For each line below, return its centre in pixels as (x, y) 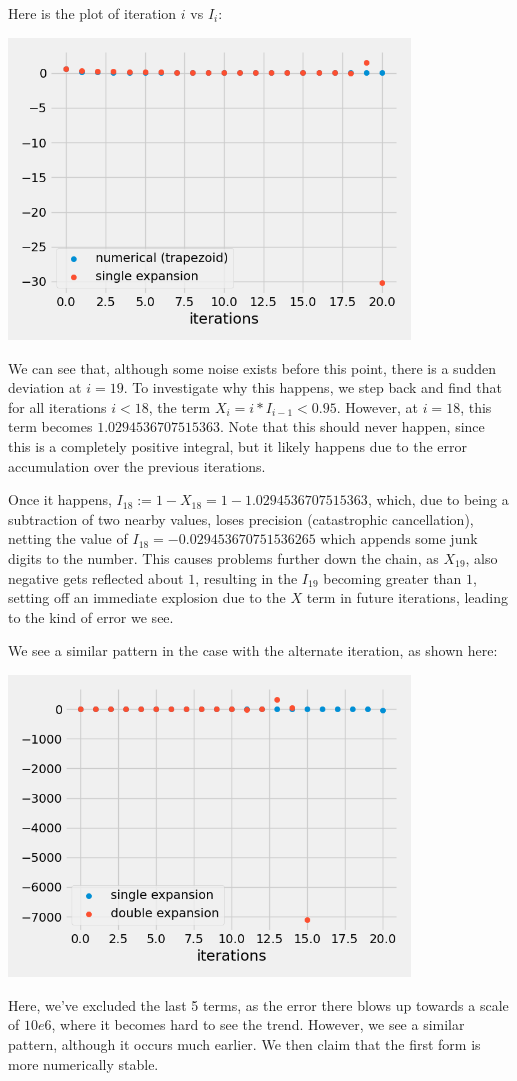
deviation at (45, 387)
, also (481, 557)
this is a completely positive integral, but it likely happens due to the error (237, 445)
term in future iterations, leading (407, 597)
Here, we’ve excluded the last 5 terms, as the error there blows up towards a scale (258, 1004)
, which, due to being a (438, 499)
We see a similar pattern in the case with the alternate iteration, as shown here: (253, 650)
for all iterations (57, 406)
